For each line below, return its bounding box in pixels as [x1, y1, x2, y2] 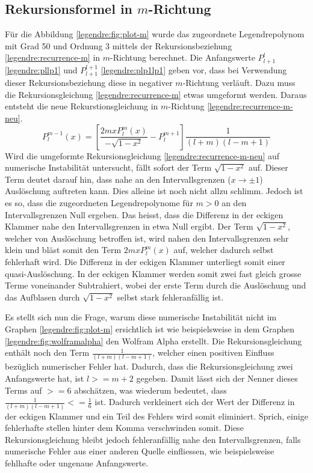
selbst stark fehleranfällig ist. [117, 290, 224, 303]
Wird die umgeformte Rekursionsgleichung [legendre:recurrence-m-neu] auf [5, 149, 280, 162]
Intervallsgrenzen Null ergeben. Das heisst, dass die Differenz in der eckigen [5, 208, 284, 221]
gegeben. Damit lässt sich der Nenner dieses [136, 372, 298, 385]
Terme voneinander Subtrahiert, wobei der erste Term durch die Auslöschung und [5, 279, 306, 291]
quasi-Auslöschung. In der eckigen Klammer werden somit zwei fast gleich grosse [5, 267, 302, 279]
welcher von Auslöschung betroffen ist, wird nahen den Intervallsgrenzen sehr [5, 231, 289, 244]
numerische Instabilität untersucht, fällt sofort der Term [5, 161, 212, 174]
